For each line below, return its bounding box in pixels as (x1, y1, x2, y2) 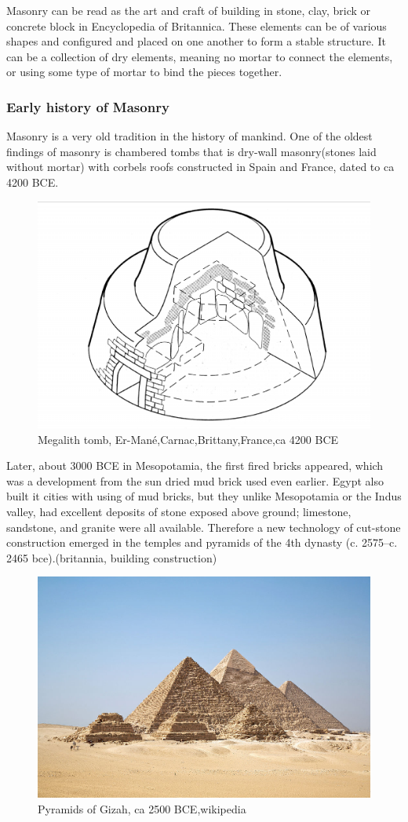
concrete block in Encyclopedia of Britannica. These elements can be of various (6, 17, 387, 34)
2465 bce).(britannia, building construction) (6, 549, 217, 566)
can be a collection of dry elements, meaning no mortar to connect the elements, (6, 48, 393, 64)
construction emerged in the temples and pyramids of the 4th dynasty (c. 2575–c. (6, 534, 398, 551)
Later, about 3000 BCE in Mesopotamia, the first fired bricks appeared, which (6, 457, 384, 474)
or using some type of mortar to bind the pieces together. (6, 64, 282, 80)
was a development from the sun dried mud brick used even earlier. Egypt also (6, 472, 384, 489)
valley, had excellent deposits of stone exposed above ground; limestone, (6, 503, 352, 519)
